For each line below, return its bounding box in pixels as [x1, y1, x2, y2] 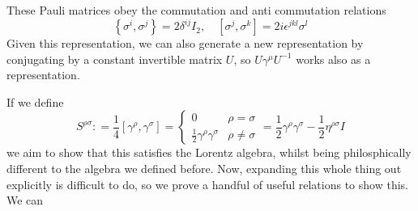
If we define [6, 93, 64, 110]
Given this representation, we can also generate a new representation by [6, 35, 364, 52]
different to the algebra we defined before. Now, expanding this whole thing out [6, 160, 402, 177]
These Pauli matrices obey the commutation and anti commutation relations [6, 2, 386, 18]
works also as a [296, 50, 371, 67]
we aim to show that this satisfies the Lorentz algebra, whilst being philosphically [6, 144, 412, 161]
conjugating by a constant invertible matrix [6, 50, 223, 67]
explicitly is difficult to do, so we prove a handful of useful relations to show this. [6, 175, 408, 192]
